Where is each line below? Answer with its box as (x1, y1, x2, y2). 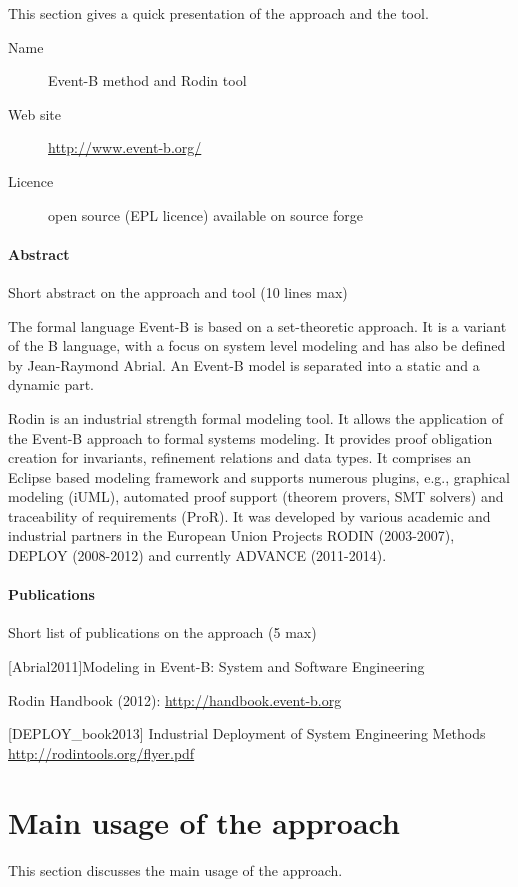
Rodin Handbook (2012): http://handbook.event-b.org (8, 689, 342, 710)
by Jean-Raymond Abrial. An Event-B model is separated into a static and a (8, 354, 480, 375)
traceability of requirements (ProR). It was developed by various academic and (8, 505, 491, 526)
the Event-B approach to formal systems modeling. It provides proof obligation (8, 427, 493, 448)
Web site (8, 103, 61, 124)
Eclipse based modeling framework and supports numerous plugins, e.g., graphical (8, 466, 510, 487)
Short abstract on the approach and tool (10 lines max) (8, 281, 348, 302)
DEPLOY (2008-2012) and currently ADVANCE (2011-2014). (8, 545, 387, 566)
